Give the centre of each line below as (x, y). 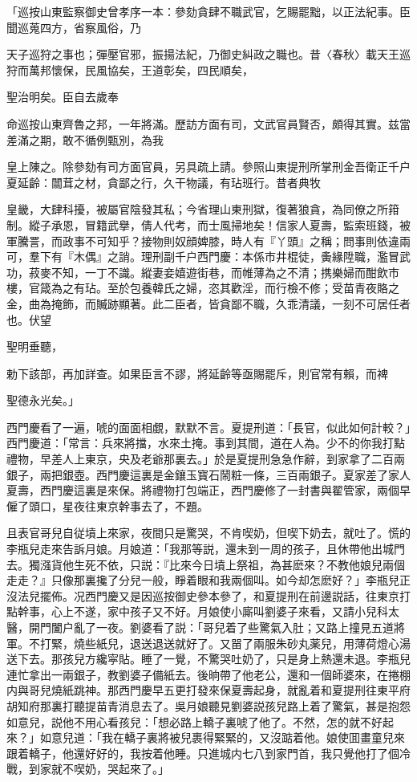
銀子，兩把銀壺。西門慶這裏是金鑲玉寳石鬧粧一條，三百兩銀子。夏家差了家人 (208, 474)
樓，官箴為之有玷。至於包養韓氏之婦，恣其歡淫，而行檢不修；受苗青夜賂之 (203, 288)
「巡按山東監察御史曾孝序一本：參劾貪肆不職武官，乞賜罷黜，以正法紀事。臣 (208, 11)
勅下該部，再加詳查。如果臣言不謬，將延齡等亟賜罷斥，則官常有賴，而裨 (197, 373)
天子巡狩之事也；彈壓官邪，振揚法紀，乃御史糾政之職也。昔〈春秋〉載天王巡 (208, 54)
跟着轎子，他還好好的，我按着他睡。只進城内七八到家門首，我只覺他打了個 (203, 753)
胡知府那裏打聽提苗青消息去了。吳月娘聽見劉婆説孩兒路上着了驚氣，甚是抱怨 (208, 705)
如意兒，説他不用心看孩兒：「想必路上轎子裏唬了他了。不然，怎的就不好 (194, 721)
